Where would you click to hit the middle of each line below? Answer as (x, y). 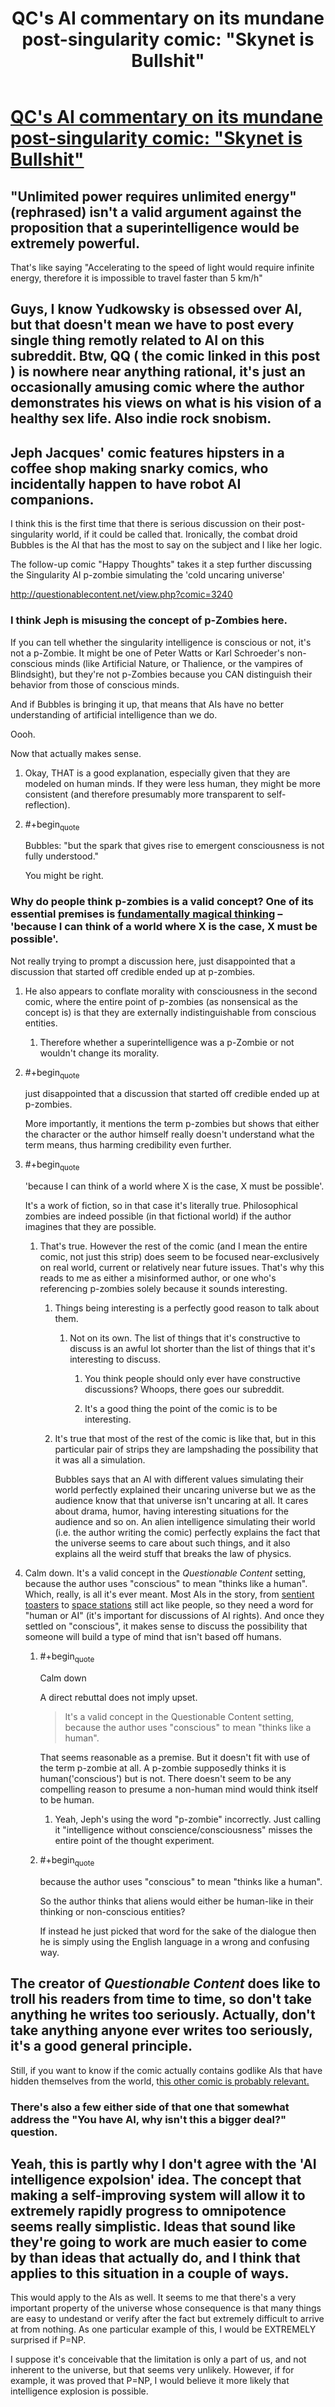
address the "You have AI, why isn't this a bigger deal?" (148, 2119)
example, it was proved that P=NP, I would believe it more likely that (150, 2381)
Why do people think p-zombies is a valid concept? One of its (162, 902)
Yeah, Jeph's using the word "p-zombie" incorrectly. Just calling (188, 1819)
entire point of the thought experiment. (134, 1840)
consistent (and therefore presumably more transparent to (144, 794)
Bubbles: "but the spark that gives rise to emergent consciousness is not (174, 846)
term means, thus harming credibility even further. (128, 1145)
